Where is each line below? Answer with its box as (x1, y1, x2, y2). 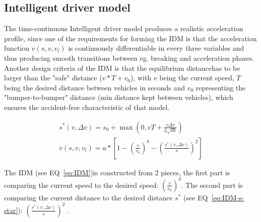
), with (130, 72, 152, 83)
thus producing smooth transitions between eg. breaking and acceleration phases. (4, 52, 254, 63)
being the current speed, (159, 72, 234, 83)
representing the (195, 82, 246, 92)
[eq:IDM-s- (211, 192, 244, 202)
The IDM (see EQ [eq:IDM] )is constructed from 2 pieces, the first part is (4, 167, 230, 177)
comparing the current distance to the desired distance (4, 192, 173, 202)
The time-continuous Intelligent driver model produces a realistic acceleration (4, 23, 243, 34)
